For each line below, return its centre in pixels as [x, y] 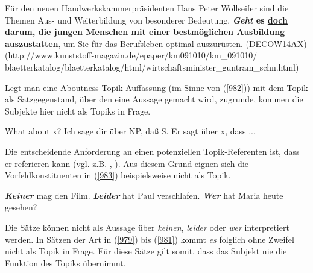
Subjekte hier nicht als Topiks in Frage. [78, 111]
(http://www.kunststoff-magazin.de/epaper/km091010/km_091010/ [131, 55]
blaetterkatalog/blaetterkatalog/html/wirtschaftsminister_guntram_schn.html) [152, 67]
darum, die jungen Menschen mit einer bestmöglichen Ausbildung [145, 32]
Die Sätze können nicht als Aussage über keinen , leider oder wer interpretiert [147, 227]
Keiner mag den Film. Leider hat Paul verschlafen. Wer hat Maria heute [144, 195]
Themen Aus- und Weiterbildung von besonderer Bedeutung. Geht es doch [146, 20]
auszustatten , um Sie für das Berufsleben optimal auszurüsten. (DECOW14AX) [156, 43]
